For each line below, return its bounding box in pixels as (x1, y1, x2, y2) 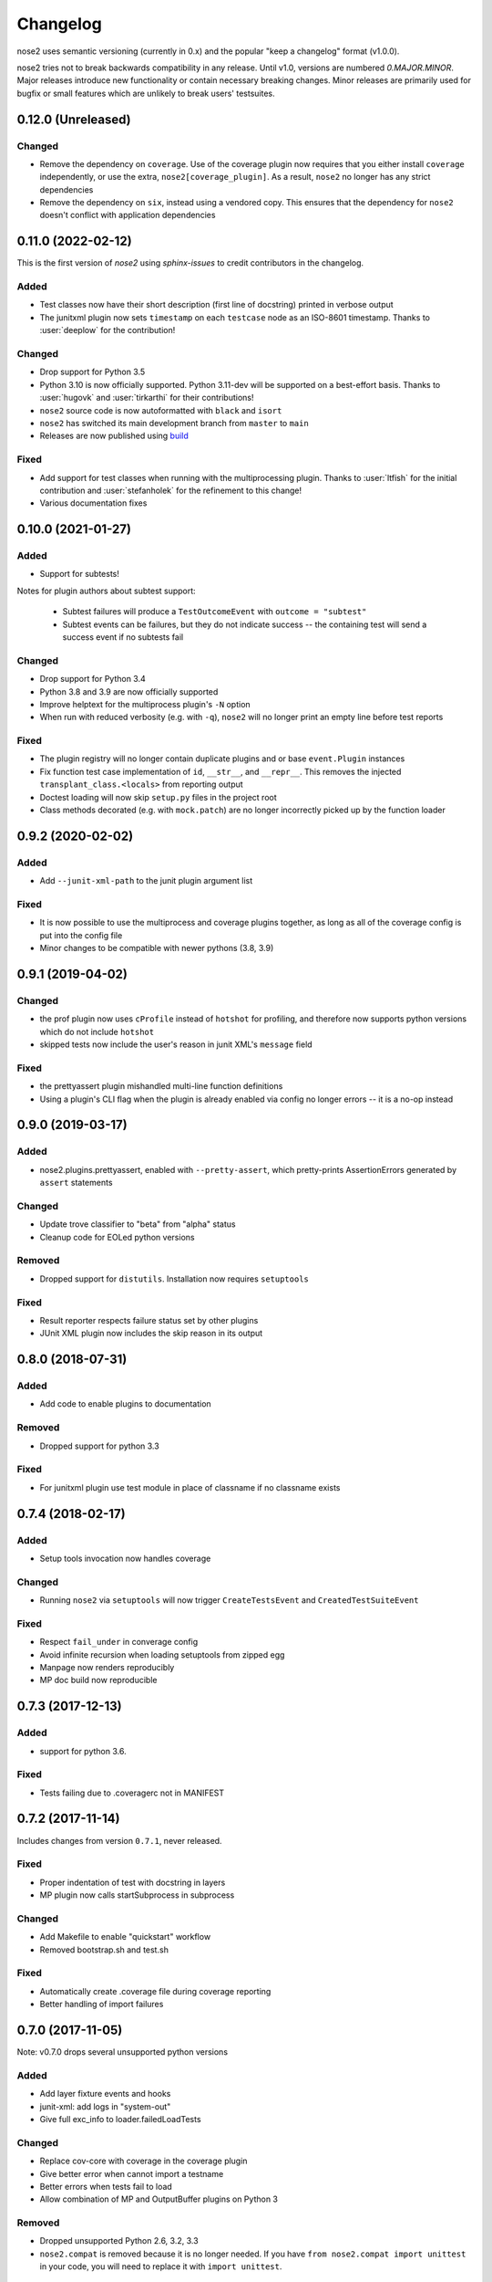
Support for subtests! (39, 569, 120, 580)
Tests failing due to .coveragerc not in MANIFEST (39, 1787, 225, 1798)
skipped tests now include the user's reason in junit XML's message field (39, 1039, 313, 1050)
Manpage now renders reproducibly (39, 1661, 175, 1672)
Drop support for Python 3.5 (39, 366, 146, 378)
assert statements (39, 1178, 113, 1188)
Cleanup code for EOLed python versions (39, 1231, 195, 1242)
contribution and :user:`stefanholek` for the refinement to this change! (39, 485, 302, 496)
